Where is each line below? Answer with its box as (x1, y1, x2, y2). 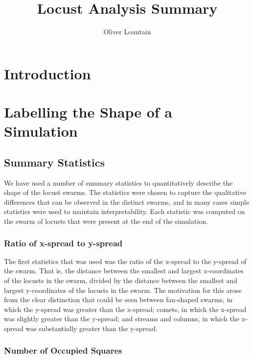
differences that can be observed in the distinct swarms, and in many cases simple (4, 196, 250, 207)
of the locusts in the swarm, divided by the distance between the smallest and (4, 275, 237, 286)
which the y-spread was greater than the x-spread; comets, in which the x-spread (4, 304, 247, 314)
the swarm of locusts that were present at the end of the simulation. (4, 216, 208, 226)
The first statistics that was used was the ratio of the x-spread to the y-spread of (4, 256, 247, 266)
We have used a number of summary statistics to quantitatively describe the (4, 177, 233, 188)
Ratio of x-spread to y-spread (4, 237, 123, 249)
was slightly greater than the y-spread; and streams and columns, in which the (4, 313, 239, 324)
